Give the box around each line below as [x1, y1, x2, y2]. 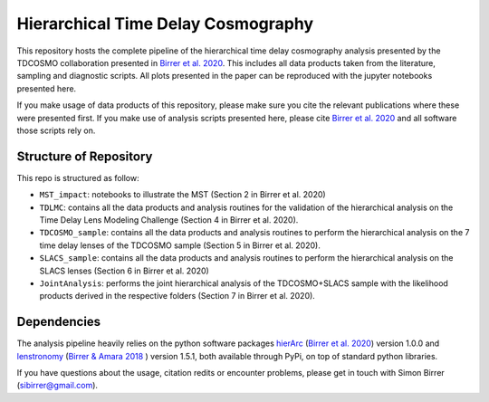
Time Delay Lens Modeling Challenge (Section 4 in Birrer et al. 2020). [39, 214, 299, 225]
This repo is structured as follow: [16, 172, 139, 183]
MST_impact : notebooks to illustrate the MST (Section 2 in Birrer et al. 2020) [39, 189, 326, 200]
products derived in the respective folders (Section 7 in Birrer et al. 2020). [39, 291, 316, 301]
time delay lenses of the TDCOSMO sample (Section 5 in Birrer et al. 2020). [39, 240, 321, 251]
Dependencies [16, 314, 101, 330]
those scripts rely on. [16, 125, 96, 136]
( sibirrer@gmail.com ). [16, 380, 99, 391]
